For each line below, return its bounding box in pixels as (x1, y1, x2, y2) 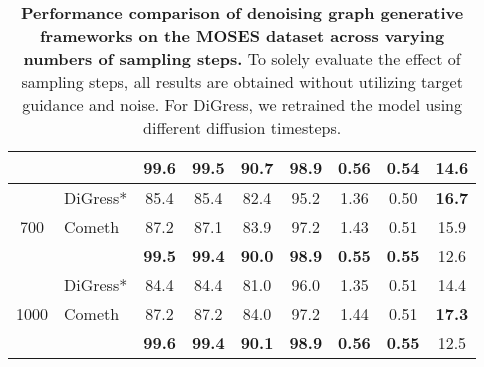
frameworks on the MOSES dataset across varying (39, 24, 445, 47)
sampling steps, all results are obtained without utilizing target (21, 70, 463, 93)
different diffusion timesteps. (143, 116, 342, 139)
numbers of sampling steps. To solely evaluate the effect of (23, 47, 461, 70)
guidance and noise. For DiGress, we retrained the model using (22, 93, 463, 116)
